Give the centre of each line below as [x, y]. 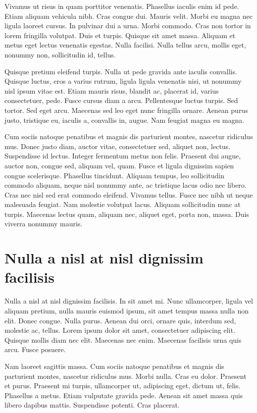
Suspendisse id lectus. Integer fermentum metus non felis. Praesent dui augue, [123, 156]
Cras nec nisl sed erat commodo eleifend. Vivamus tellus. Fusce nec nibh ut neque [129, 194]
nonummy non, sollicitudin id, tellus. [60, 54]
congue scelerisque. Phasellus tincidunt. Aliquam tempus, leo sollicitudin [115, 175]
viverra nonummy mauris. [44, 224]
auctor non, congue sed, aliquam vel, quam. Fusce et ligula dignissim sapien [119, 165]
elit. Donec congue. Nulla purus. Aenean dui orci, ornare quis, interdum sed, [120, 320]
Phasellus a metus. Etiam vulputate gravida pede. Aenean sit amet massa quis [124, 395]
